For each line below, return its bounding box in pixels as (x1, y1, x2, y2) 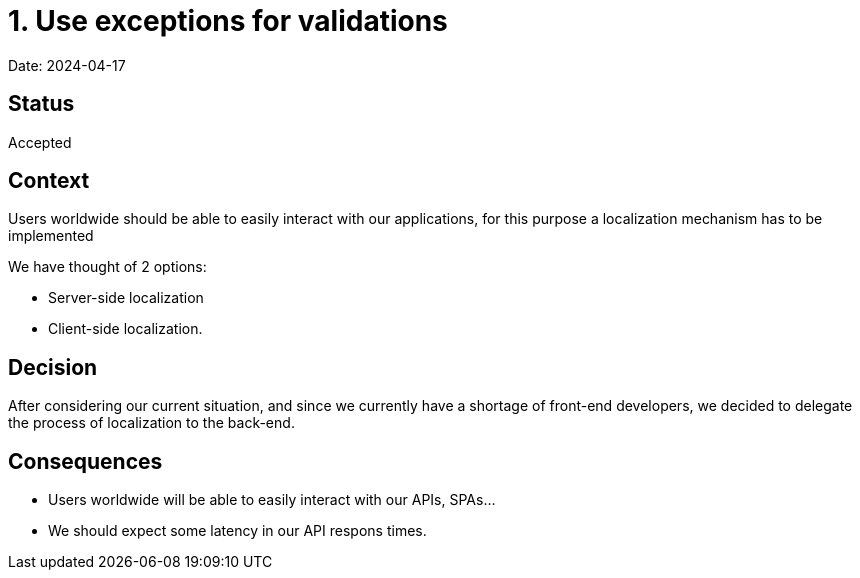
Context (8, 168, 90, 194)
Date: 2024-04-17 (8, 56, 126, 74)
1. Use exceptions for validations (8, 4, 448, 38)
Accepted (8, 133, 72, 151)
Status (8, 91, 75, 117)
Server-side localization (48, 289, 204, 307)
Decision (8, 354, 98, 380)
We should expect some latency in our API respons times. (48, 522, 427, 540)
